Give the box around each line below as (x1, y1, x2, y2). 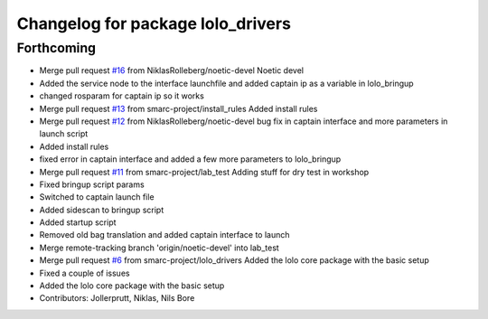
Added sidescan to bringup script (39, 204, 164, 215)
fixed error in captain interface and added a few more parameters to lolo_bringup (39, 154, 342, 164)
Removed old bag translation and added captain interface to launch (39, 230, 290, 240)
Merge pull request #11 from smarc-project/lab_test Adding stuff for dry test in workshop (39, 166, 370, 177)
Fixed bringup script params (39, 179, 145, 190)
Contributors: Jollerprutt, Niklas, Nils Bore (39, 293, 195, 304)
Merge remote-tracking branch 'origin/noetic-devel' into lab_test (39, 242, 279, 253)
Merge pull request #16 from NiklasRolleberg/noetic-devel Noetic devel (39, 65, 305, 76)
